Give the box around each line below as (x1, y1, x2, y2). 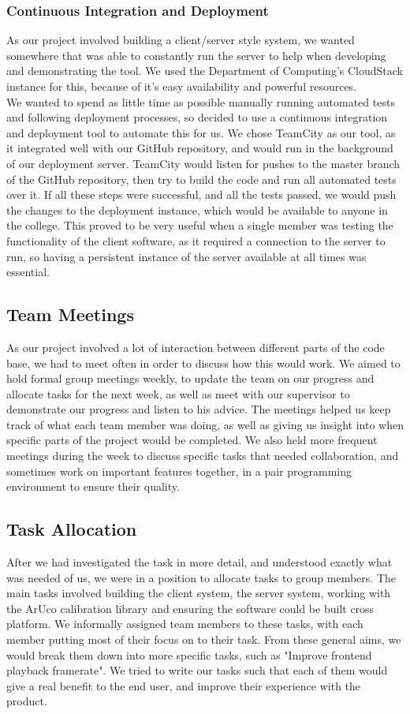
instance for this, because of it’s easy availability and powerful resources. (6, 78, 357, 94)
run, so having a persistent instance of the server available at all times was (6, 248, 367, 264)
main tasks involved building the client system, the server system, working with (6, 585, 391, 601)
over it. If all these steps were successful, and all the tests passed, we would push (6, 186, 397, 203)
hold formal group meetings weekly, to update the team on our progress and (6, 370, 375, 387)
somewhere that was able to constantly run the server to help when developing (6, 47, 386, 63)
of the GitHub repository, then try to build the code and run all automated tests (6, 170, 397, 187)
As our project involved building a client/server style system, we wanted (6, 32, 355, 48)
